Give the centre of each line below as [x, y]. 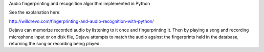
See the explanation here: [35, 13]
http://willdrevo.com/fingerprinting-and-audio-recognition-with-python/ [81, 21]
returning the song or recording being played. [55, 43]
